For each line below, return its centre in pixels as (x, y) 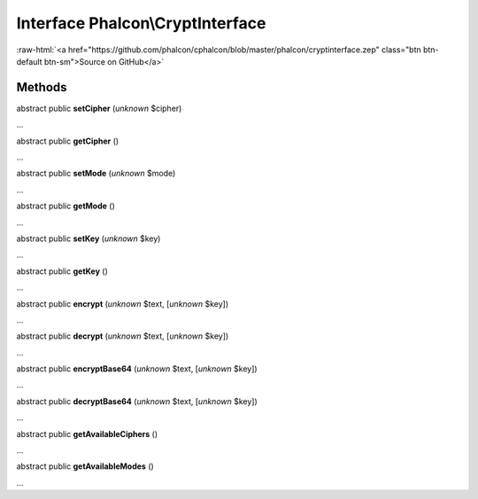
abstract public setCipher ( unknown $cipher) (99, 108)
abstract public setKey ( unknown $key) (89, 238)
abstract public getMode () (66, 206)
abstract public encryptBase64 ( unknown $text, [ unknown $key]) (137, 369)
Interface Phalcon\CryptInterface (141, 23)
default (30, 61)
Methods (42, 87)
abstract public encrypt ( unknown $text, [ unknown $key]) (123, 304)
